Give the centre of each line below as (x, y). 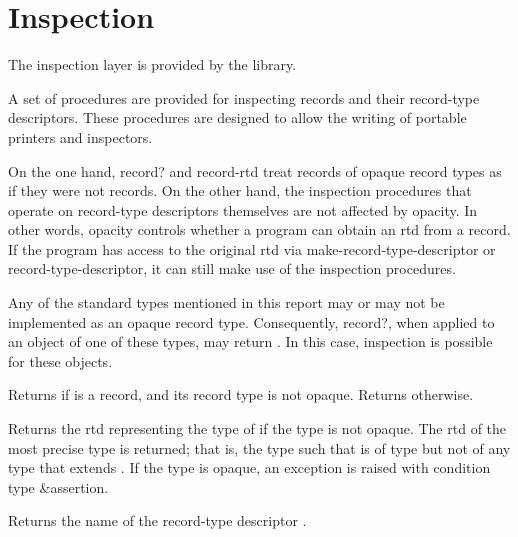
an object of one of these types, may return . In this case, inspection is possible (250, 341)
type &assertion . (58, 486)
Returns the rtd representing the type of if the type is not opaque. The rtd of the (257, 428)
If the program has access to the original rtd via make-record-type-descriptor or (252, 248)
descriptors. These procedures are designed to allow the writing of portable (237, 117)
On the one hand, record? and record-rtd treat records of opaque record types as (255, 170)
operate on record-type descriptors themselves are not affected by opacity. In (243, 209)
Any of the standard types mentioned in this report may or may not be (226, 302)
